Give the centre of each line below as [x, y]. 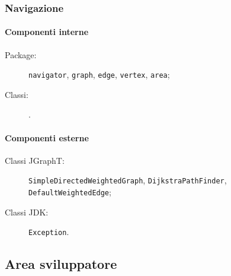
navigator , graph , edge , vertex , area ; [99, 74]
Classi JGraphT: [35, 160]
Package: [21, 54]
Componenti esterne [47, 137]
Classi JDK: [27, 212]
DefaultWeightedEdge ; [70, 192]
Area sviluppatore [61, 264]
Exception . [49, 232]
